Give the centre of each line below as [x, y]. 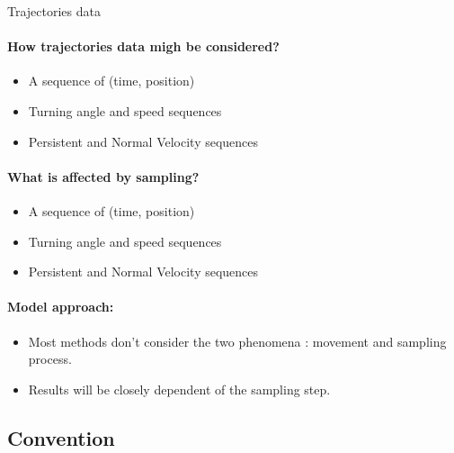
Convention [61, 437]
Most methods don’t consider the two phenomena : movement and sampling [237, 341]
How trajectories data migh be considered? [143, 46]
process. [50, 359]
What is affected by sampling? [103, 176]
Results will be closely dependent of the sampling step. [179, 389]
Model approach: [61, 307]
